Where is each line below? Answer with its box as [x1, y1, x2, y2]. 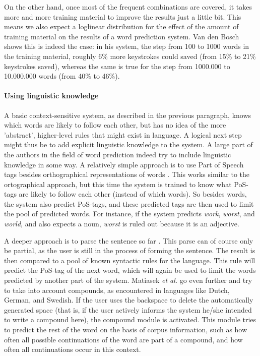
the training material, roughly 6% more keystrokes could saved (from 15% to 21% [4, 50, 256, 61]
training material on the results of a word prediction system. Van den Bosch [4, 31, 239, 41]
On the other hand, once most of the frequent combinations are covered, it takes [4, 2, 252, 12]
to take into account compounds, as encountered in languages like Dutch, [4, 284, 230, 295]
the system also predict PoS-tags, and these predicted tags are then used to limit [4, 198, 254, 209]
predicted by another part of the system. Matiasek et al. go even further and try [4, 275, 252, 285]
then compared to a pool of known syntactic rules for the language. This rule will [4, 255, 255, 265]
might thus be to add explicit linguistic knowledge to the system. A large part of [4, 139, 253, 150]
